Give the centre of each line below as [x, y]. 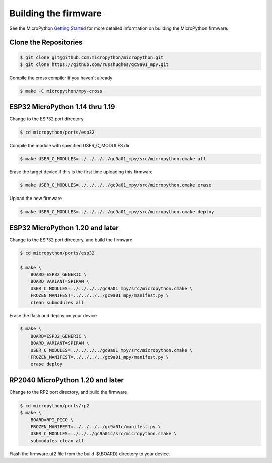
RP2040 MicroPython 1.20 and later [67, 380]
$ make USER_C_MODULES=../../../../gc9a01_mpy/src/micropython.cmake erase [116, 185]
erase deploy [47, 364]
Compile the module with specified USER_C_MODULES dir [70, 146]
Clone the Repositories [46, 43]
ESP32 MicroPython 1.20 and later [64, 227]
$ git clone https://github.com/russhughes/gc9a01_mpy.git [94, 64]
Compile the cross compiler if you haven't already [61, 78]
